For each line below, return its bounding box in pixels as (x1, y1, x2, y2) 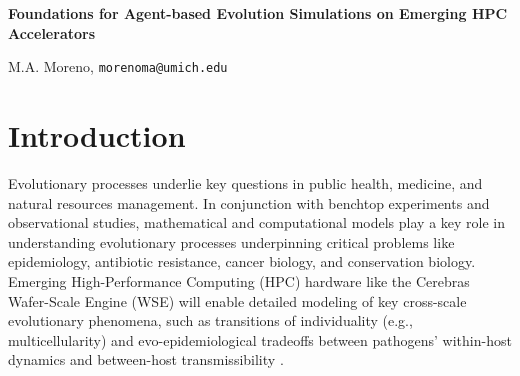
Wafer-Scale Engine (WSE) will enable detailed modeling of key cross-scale (8, 290, 467, 311)
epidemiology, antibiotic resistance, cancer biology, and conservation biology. (8, 251, 476, 272)
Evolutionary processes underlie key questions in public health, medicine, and (8, 172, 483, 193)
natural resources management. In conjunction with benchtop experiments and (8, 192, 490, 213)
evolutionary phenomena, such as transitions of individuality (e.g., (8, 310, 413, 331)
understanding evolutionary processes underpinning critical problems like (8, 231, 455, 252)
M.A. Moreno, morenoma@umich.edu (8, 56, 228, 77)
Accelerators (8, 22, 96, 43)
